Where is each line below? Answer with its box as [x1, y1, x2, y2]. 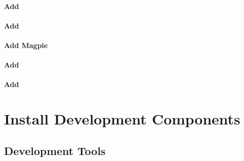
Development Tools [4, 142, 106, 158]
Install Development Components [4, 108, 240, 129]
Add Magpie [4, 39, 48, 50]
